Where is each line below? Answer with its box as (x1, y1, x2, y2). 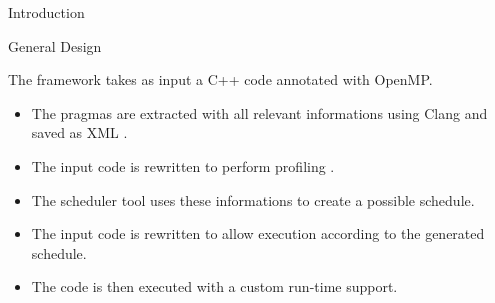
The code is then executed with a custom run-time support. (31, 276, 398, 297)
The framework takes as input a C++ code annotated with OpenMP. (8, 69, 433, 90)
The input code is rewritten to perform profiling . (31, 155, 335, 176)
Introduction (8, 2, 85, 22)
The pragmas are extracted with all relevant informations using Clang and (31, 102, 488, 123)
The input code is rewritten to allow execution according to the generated (31, 223, 485, 244)
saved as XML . (31, 122, 128, 143)
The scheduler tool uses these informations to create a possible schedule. (31, 189, 475, 210)
